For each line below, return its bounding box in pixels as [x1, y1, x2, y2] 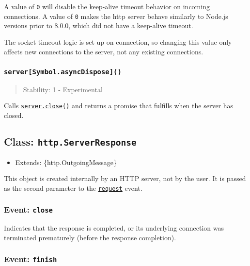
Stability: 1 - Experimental [23, 84, 103, 94]
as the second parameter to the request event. [4, 183, 142, 193]
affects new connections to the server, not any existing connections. [4, 46, 203, 56]
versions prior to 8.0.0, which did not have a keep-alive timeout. [4, 20, 193, 31]
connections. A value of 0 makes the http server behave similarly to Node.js [4, 11, 228, 21]
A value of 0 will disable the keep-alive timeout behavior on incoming [4, 1, 210, 11]
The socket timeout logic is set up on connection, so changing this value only [4, 36, 232, 47]
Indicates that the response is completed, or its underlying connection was [4, 223, 224, 233]
